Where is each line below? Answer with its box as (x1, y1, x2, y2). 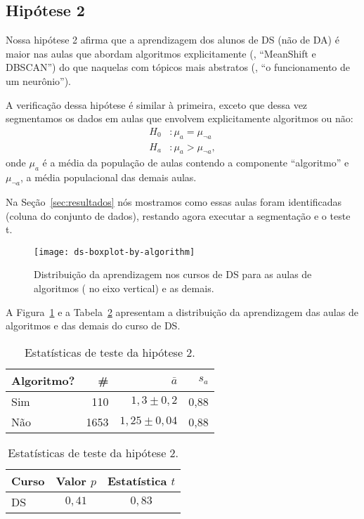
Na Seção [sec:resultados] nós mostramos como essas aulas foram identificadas (6, 195, 342, 209)
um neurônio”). (6, 73, 72, 88)
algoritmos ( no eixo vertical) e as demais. (34, 281, 214, 296)
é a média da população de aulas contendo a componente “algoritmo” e (42, 155, 349, 170)
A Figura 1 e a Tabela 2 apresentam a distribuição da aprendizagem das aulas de (6, 304, 358, 319)
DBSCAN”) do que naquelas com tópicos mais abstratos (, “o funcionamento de (6, 60, 350, 74)
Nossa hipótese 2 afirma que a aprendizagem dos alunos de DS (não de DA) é (6, 32, 339, 47)
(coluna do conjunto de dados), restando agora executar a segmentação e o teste (6, 208, 351, 223)
